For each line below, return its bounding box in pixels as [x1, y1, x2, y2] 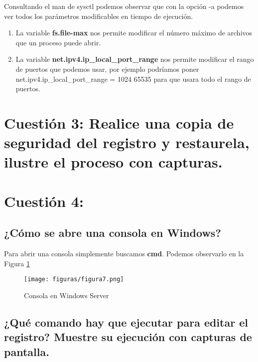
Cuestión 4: [4, 190, 84, 211]
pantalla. [4, 344, 49, 359]
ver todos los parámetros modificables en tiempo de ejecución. [4, 10, 193, 21]
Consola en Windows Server [24, 290, 109, 300]
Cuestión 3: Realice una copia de [4, 112, 234, 133]
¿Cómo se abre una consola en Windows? [4, 225, 221, 240]
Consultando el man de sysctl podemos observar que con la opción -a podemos [4, 1, 244, 11]
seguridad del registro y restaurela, [4, 132, 250, 153]
